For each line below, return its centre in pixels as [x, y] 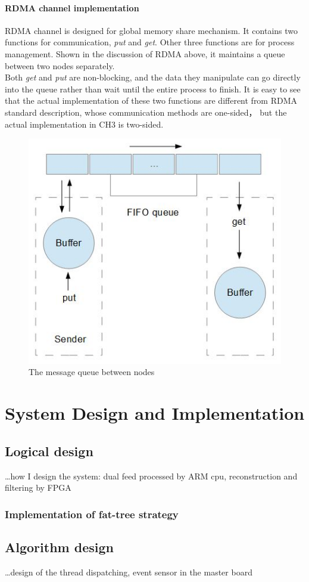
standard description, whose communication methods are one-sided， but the [146, 112]
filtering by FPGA [38, 487]
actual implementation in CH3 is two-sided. [84, 124]
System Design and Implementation [155, 413]
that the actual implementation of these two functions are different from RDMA [151, 100]
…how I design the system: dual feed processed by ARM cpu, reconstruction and [151, 476]
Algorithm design [59, 547]
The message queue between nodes [92, 372]
